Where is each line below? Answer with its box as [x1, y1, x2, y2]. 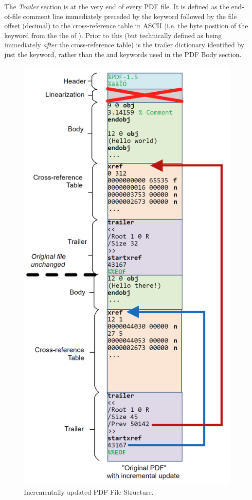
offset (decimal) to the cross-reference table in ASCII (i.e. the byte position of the [4, 20, 248, 31]
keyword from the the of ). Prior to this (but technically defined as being [4, 30, 222, 40]
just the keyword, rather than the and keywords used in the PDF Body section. [4, 49, 242, 59]
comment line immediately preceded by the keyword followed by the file [23, 11, 237, 21]
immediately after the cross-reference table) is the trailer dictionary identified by [4, 40, 245, 50]
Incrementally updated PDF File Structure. [24, 487, 154, 497]
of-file [4, 11, 21, 21]
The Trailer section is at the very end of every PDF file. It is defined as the [4, 1, 229, 11]
